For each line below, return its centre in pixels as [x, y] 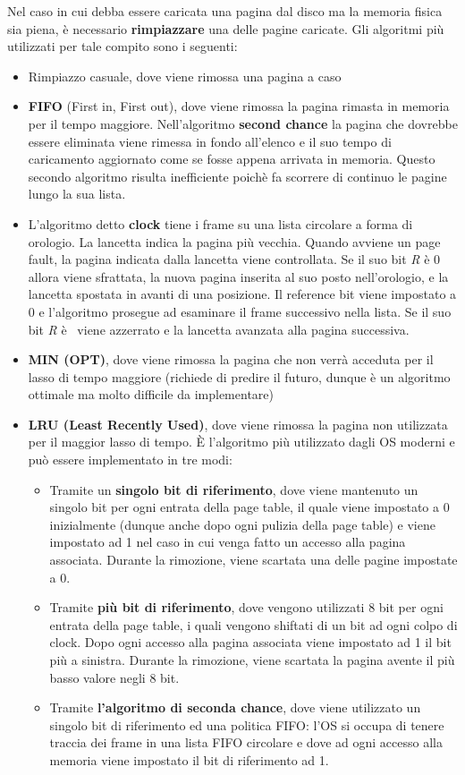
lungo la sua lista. [77, 194]
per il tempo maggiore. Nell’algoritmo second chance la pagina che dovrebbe [243, 123]
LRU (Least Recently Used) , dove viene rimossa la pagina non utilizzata [238, 424]
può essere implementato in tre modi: [130, 460]
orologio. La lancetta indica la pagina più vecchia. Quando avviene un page [234, 241]
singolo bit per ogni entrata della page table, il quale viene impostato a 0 [249, 507]
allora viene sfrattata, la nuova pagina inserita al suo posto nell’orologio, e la [238, 276]
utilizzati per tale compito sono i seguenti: [123, 46]
